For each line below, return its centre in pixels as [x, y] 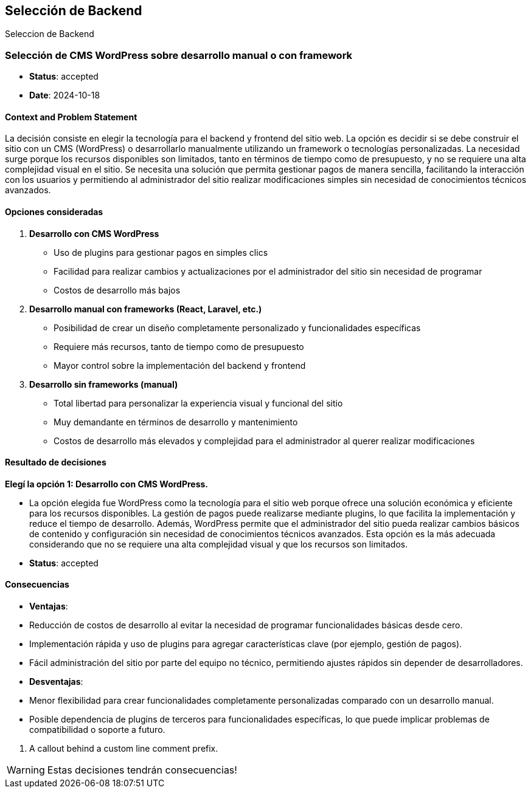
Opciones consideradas [54, 212]
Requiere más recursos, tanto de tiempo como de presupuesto [179, 346]
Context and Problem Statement [71, 117]
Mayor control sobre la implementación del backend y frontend [180, 365]
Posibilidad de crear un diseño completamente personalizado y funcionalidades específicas [237, 328]
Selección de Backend [74, 11]
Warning [26, 770]
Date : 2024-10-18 [65, 95]
